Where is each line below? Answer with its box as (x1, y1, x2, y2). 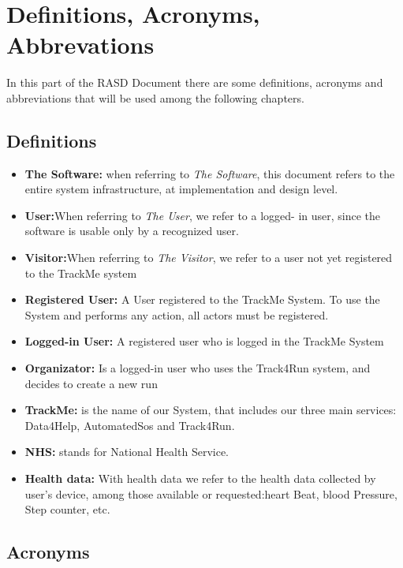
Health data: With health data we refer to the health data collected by (24, 470, 376, 487)
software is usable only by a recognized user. (24, 222, 239, 239)
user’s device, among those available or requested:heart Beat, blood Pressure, (24, 485, 397, 502)
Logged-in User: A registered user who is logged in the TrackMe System (24, 333, 384, 349)
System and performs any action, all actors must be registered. (24, 306, 329, 323)
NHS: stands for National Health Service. (24, 443, 229, 460)
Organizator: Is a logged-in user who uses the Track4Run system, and (24, 360, 371, 376)
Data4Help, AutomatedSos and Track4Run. (24, 417, 235, 433)
